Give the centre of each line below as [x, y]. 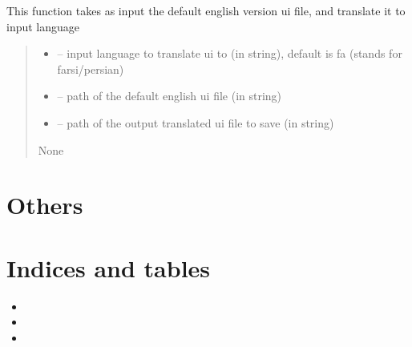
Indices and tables [109, 267]
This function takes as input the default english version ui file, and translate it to [206, 10]
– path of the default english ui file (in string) [170, 96]
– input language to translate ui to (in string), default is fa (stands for [230, 53]
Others [45, 205]
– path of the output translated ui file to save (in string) [196, 122]
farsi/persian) [91, 69]
